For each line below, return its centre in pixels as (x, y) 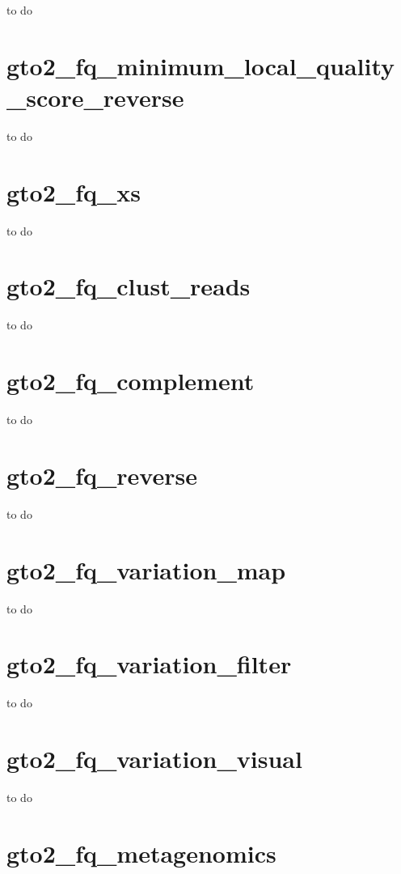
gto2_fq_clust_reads (129, 286)
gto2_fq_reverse (102, 475)
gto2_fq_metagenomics (141, 853)
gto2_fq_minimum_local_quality (201, 65)
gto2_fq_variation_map (146, 569)
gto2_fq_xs (74, 191)
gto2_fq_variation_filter (149, 664)
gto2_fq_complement (131, 381)
